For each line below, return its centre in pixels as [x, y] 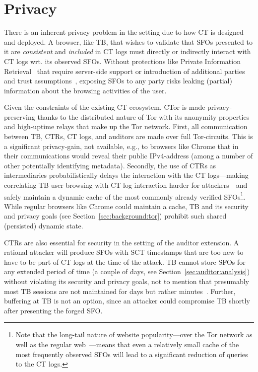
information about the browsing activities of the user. [85, 90]
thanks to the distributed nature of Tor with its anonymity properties [143, 116]
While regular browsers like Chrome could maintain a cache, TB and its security [126, 206]
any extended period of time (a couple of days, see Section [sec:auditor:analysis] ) [127, 271]
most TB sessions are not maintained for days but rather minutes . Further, [120, 291]
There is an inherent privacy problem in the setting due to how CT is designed [124, 32]
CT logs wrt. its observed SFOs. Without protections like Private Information [122, 61]
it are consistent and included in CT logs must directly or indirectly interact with [128, 51]
